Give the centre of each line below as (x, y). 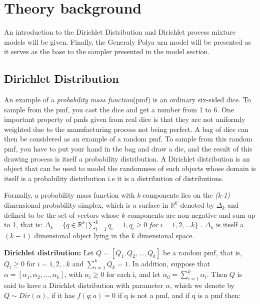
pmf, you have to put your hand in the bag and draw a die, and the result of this (128, 149)
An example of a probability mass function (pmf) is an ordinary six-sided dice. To (127, 100)
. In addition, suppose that (169, 263)
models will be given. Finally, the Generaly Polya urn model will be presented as (127, 41)
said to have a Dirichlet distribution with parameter (84, 285)
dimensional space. (166, 236)
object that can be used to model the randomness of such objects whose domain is (130, 168)
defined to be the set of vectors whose (62, 214)
